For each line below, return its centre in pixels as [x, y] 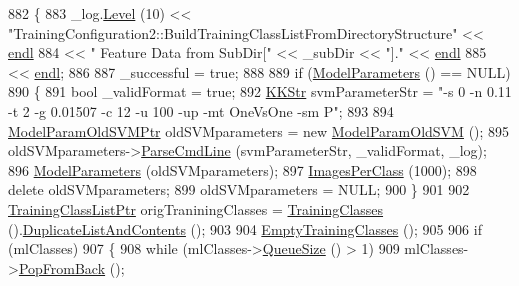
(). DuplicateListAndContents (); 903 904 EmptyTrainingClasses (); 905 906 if [245, 228]
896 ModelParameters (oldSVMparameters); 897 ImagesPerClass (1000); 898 [242, 169]
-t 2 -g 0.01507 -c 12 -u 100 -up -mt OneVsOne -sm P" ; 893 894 [201, 110]
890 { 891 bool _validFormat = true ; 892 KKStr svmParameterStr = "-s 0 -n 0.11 [260, 91]
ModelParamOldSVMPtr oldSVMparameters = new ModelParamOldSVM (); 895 [259, 130]
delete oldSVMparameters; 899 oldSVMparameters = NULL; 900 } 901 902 [239, 189]
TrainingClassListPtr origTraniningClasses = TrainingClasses [196, 208]
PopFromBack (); [71, 267]
